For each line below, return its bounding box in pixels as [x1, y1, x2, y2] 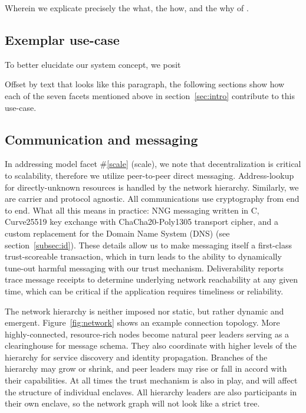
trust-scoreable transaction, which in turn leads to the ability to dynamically [5, 250, 282, 263]
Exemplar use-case [5, 30, 120, 48]
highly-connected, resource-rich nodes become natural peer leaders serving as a [5, 327, 289, 340]
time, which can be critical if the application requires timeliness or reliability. [5, 284, 284, 297]
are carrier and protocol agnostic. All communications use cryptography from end [5, 192, 300, 205]
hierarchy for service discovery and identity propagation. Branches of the [5, 350, 268, 363]
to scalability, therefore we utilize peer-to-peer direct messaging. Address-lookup [5, 169, 294, 181]
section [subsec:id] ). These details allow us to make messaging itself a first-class [5, 238, 292, 251]
